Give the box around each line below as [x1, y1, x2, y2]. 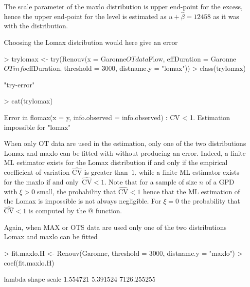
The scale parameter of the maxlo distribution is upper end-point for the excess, [4, 1, 243, 11]
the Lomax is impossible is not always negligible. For [4, 196, 161, 206]
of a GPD [205, 176, 234, 186]
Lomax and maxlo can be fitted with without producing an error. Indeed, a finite [4, 147, 246, 158]
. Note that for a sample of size [104, 176, 197, 186]
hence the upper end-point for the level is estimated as [4, 11, 166, 21]
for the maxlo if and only [4, 176, 79, 186]
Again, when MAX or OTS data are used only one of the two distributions [4, 222, 227, 232]
